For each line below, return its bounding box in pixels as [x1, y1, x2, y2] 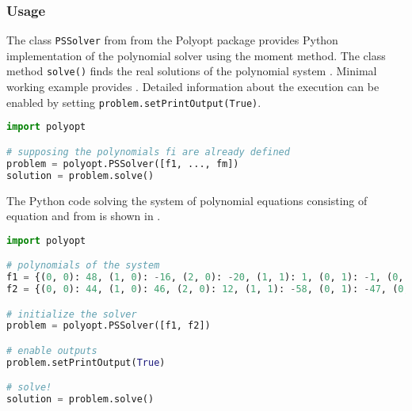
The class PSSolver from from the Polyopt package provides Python [6, 32, 338, 48]
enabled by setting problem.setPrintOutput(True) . [6, 93, 261, 110]
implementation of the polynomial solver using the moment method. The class [6, 47, 386, 63]
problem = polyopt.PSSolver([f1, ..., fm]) [6, 158, 239, 169]
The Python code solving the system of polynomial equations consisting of [6, 192, 368, 208]
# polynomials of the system [6, 260, 160, 272]
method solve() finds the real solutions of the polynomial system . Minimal [6, 63, 377, 79]
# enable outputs [6, 344, 97, 356]
